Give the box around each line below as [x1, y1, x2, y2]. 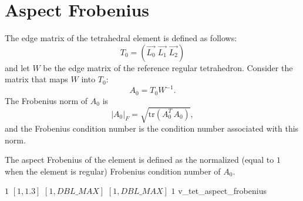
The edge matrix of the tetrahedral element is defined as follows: [5, 32, 237, 44]
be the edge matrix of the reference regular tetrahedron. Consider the [43, 61, 293, 73]
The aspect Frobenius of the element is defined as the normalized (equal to [5, 153, 274, 166]
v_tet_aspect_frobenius [178, 185, 267, 197]
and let [5, 61, 30, 73]
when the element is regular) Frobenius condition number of [5, 165, 221, 177]
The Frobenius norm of [5, 94, 88, 106]
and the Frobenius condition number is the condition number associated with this [5, 122, 299, 134]
